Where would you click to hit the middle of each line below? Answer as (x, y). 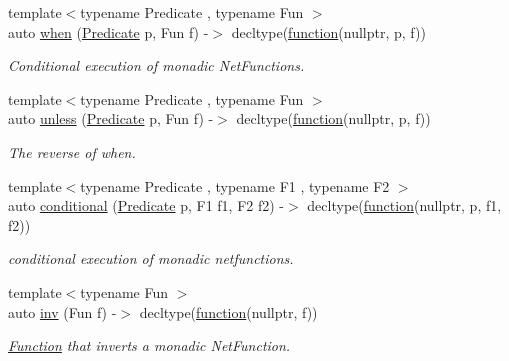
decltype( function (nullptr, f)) (228, 311)
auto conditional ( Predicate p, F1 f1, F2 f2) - (146, 205)
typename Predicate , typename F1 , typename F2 (235, 185)
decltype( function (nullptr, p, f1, (404, 205)
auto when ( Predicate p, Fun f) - (108, 31)
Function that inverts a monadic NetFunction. (149, 345)
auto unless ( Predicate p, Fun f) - (111, 118)
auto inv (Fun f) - (62, 311)
